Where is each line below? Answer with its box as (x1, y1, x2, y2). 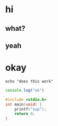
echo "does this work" (5, 78, 53, 84)
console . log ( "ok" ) (5, 88, 44, 93)
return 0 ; (14, 111, 36, 116)
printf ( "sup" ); (14, 107, 47, 112)
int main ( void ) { (5, 101, 42, 107)
